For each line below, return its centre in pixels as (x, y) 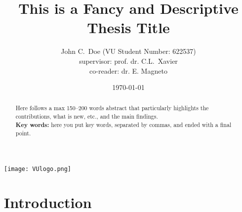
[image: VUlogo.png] (38, 169)
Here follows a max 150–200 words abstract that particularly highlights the (112, 108)
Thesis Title (128, 27)
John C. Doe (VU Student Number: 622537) (128, 51)
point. (23, 133)
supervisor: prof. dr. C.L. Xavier (128, 61)
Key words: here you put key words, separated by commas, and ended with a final (123, 125)
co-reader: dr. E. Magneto (128, 70)
